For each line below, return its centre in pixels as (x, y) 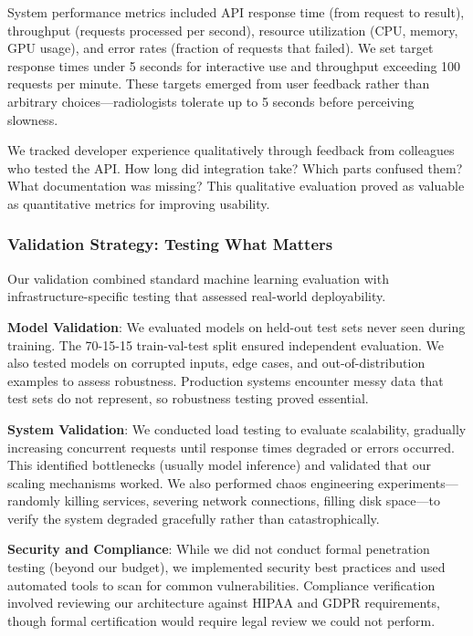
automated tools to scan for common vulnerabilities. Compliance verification (221, 584)
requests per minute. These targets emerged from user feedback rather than (219, 83)
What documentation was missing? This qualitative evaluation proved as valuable (236, 186)
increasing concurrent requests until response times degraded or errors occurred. (231, 447)
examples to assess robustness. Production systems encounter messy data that (226, 380)
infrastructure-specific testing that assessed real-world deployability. (197, 296)
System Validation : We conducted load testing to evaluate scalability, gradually (237, 428)
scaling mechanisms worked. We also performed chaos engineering (191, 482)
